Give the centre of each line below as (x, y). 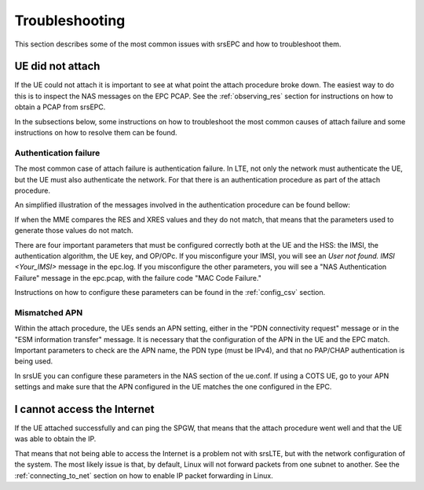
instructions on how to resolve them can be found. (96, 133)
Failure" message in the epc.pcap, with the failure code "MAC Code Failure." (138, 278)
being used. (34, 361)
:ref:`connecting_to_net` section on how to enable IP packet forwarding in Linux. (144, 475)
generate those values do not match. (74, 230)
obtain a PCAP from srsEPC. (60, 107)
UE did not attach (57, 66)
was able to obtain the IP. (55, 439)
